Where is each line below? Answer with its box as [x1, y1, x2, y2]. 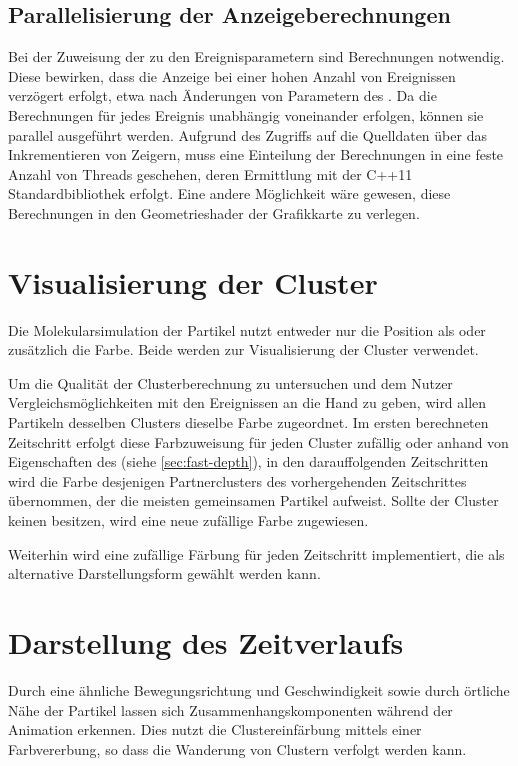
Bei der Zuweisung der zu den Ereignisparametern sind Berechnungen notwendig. [8, 46, 505, 67]
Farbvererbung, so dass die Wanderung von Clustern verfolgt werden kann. [8, 738, 467, 759]
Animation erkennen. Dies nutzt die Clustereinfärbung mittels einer [8, 719, 422, 740]
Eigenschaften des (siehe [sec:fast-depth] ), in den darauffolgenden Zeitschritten [8, 451, 489, 472]
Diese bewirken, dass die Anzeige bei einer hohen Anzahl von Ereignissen [8, 65, 456, 86]
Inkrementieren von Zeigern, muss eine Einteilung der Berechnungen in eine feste [8, 144, 504, 165]
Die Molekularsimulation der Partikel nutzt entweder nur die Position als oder [8, 319, 486, 340]
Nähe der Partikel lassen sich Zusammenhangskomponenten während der [8, 699, 453, 720]
